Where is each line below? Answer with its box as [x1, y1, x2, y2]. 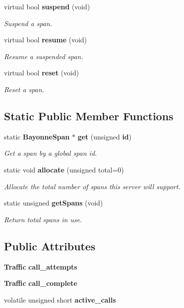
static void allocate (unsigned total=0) [4, 164, 124, 174]
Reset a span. [4, 84, 44, 94]
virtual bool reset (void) [4, 68, 79, 78]
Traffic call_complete [4, 278, 77, 288]
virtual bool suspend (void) [4, 1, 90, 11]
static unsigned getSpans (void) [4, 198, 103, 208]
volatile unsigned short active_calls [4, 294, 116, 305]
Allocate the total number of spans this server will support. [4, 181, 181, 191]
